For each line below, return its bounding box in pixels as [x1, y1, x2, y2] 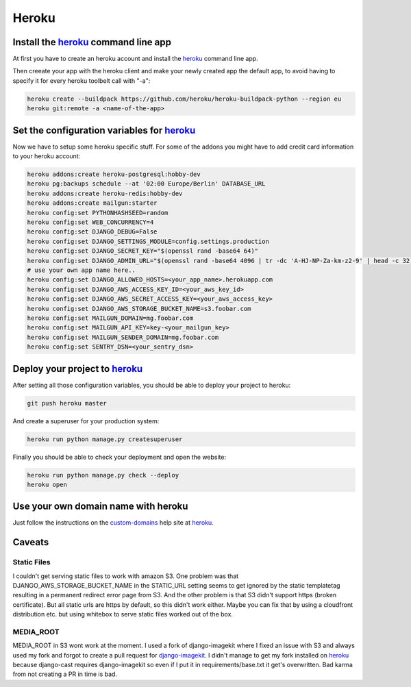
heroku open [27, 480, 68, 488]
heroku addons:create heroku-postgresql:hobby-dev [27, 171, 201, 178]
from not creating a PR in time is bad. [12, 670, 118, 678]
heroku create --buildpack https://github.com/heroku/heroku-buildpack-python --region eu [27, 95, 342, 103]
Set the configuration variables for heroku [12, 124, 196, 136]
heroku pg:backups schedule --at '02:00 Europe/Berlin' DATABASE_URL [27, 180, 266, 188]
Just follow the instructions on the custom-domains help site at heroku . [12, 519, 214, 527]
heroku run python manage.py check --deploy [27, 471, 179, 479]
